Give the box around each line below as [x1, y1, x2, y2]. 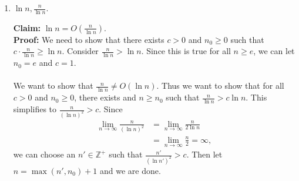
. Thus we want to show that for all [156, 79, 284, 92]
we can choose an [13, 148, 76, 160]
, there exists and [74, 91, 136, 103]
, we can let [253, 45, 295, 57]
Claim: [13, 21, 41, 33]
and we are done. [100, 165, 161, 177]
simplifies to [13, 103, 57, 115]
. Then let [186, 148, 223, 160]
